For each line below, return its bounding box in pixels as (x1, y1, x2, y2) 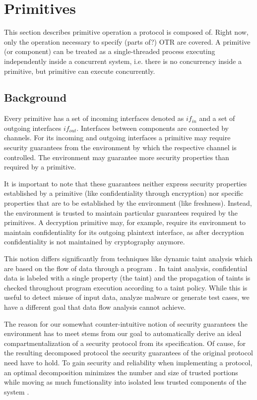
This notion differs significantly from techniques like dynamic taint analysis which (4, 253, 253, 264)
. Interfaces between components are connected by (76, 122, 229, 133)
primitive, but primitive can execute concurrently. (4, 65, 155, 76)
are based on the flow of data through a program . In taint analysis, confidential (4, 263, 248, 273)
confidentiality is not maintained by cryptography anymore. (4, 236, 185, 247)
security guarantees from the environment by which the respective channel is (4, 142, 237, 153)
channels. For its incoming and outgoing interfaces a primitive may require (4, 132, 231, 143)
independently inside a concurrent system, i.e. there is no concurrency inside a (4, 56, 242, 66)
